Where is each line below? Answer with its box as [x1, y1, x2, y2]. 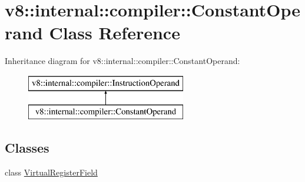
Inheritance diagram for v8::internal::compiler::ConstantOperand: [5, 55, 240, 67]
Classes [5, 139, 49, 157]
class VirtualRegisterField [5, 166, 98, 178]
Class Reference [49, 21, 180, 45]
